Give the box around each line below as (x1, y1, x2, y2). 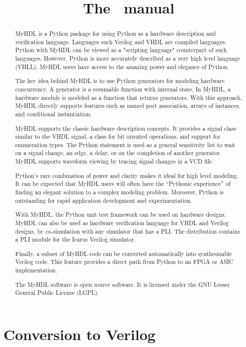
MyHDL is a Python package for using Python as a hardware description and (15, 29, 216, 38)
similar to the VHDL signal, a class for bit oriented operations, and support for (15, 132, 221, 141)
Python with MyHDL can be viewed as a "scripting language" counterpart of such (15, 46, 227, 54)
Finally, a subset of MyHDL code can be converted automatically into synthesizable (15, 249, 232, 258)
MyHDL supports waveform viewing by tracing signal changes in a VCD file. (15, 157, 214, 166)
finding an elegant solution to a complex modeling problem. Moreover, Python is (15, 188, 224, 196)
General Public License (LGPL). (15, 288, 99, 297)
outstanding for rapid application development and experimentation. (15, 196, 192, 204)
